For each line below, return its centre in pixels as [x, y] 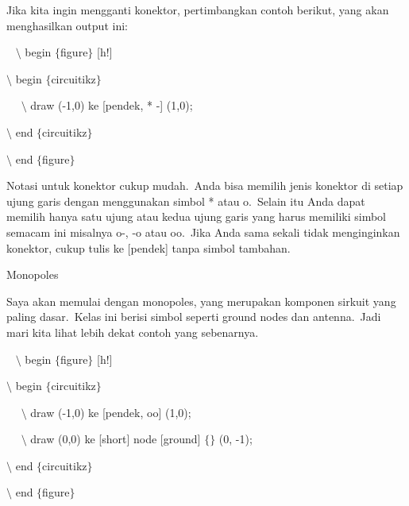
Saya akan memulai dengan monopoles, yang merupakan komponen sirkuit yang [201, 301]
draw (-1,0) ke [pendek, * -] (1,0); [112, 105]
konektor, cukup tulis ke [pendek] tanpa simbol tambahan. [149, 247]
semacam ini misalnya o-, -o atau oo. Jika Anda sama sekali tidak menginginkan [203, 232]
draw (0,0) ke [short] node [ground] [116, 439]
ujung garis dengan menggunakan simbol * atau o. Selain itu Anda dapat [186, 201]
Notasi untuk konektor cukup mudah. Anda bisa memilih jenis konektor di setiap [205, 185]
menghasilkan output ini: [67, 25]
